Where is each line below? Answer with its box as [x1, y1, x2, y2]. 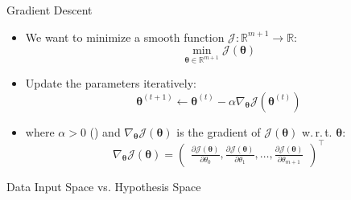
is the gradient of [176, 123, 261, 140]
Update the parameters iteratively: [25, 74, 196, 91]
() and [89, 123, 121, 140]
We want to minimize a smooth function [25, 28, 225, 45]
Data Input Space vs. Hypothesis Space [6, 178, 201, 194]
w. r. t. [302, 123, 332, 140]
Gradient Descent [6, 2, 93, 18]
